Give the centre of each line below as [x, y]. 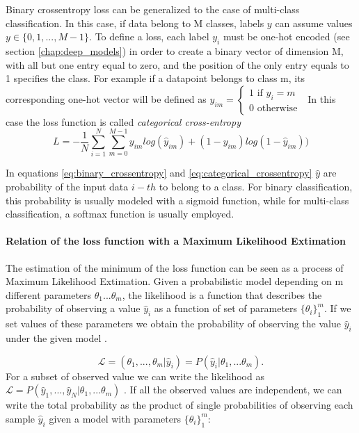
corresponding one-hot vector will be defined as [106, 98]
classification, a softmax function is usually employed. [120, 214]
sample [21, 418]
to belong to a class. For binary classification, [256, 187]
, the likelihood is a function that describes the [222, 294]
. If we [337, 308]
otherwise [277, 109]
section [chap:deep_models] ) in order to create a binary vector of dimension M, [175, 50]
